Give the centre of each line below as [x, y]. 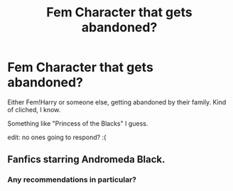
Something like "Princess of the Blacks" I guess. [78, 123]
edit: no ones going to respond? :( [57, 137]
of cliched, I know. [34, 109]
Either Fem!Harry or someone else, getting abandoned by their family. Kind [117, 102]
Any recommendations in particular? [72, 180]
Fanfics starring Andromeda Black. [86, 159]
